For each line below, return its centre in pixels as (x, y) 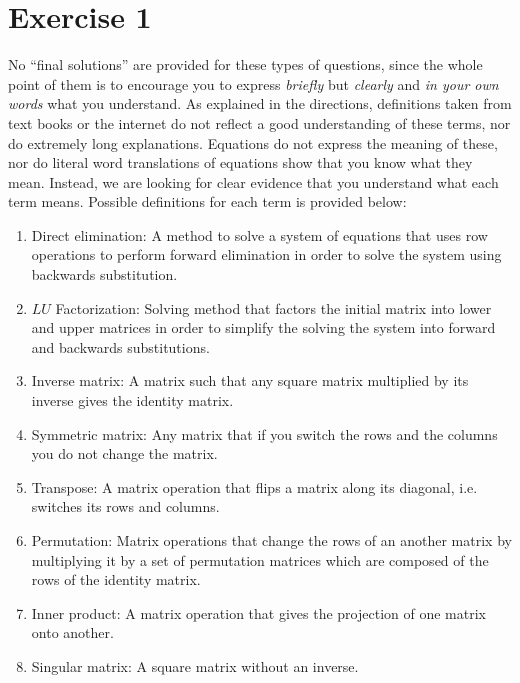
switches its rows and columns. (125, 506)
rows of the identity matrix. (116, 579)
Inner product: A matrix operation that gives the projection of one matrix (258, 612)
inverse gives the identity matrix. (132, 400)
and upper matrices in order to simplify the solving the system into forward (263, 327)
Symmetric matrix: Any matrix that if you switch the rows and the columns (264, 433)
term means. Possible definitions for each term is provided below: (207, 201)
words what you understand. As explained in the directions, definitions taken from (260, 103)
